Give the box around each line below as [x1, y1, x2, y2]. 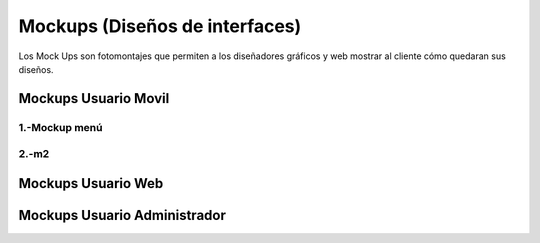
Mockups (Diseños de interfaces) [18, 15, 302, 37]
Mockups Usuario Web [18, 175, 164, 192]
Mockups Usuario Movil [18, 90, 170, 107]
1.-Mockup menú [18, 120, 103, 134]
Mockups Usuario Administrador [18, 206, 227, 224]
